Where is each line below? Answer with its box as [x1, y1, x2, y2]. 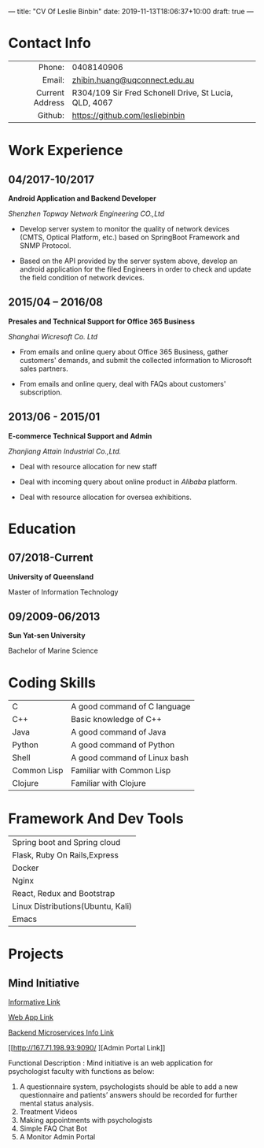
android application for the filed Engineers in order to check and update [19, 264, 251, 274]
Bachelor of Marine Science [8, 646, 98, 656]
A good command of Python [70, 739, 175, 750]
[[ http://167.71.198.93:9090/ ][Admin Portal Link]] [8, 1043, 166, 1053]
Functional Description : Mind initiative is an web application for [8, 1058, 214, 1068]
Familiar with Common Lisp [70, 765, 171, 776]
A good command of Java [70, 727, 167, 738]
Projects [8, 945, 64, 963]
